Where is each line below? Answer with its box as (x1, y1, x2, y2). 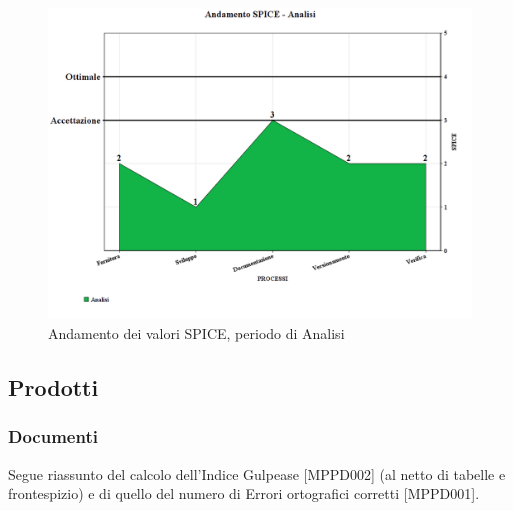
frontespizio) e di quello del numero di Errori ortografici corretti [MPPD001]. (8, 483, 480, 504)
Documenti (8, 424, 98, 449)
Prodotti (8, 371, 99, 402)
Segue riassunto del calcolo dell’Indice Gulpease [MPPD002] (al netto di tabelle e (8, 463, 506, 484)
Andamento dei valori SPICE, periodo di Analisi (48, 322, 345, 343)
